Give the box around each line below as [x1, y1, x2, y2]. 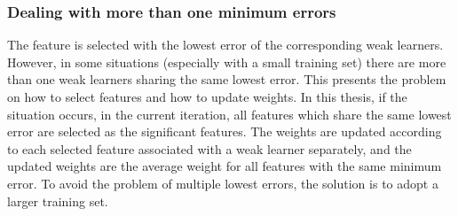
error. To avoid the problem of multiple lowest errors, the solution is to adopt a [7, 174, 438, 192]
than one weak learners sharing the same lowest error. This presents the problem [7, 70, 446, 89]
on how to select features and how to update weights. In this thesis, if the [7, 88, 407, 105]
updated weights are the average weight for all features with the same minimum [7, 157, 442, 175]
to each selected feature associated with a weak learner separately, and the [7, 139, 412, 158]
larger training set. [7, 191, 108, 210]
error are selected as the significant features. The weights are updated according [7, 122, 442, 141]
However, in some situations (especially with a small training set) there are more [7, 52, 446, 71]
